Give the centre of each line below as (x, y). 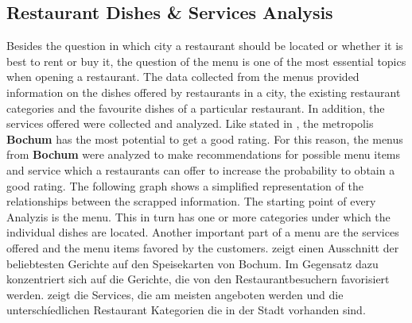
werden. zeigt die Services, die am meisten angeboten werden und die (175, 294)
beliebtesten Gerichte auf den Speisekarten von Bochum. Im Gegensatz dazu (192, 263)
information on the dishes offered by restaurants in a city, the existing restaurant (204, 92)
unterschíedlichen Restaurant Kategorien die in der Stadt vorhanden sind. (186, 310)
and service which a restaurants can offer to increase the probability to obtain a (201, 169)
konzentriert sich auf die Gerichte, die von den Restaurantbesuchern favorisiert (198, 279)
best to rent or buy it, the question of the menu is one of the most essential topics (206, 61)
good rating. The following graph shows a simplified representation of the (185, 185)
